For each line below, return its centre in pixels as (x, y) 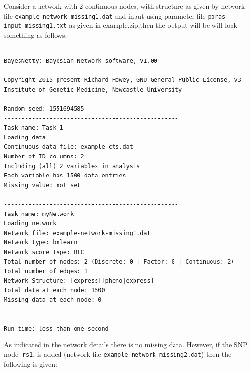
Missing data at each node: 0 (53, 300)
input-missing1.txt (35, 26)
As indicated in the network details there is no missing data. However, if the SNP (126, 344)
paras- (218, 16)
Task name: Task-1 (34, 128)
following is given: (30, 363)
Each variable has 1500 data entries (65, 176)
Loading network (30, 224)
